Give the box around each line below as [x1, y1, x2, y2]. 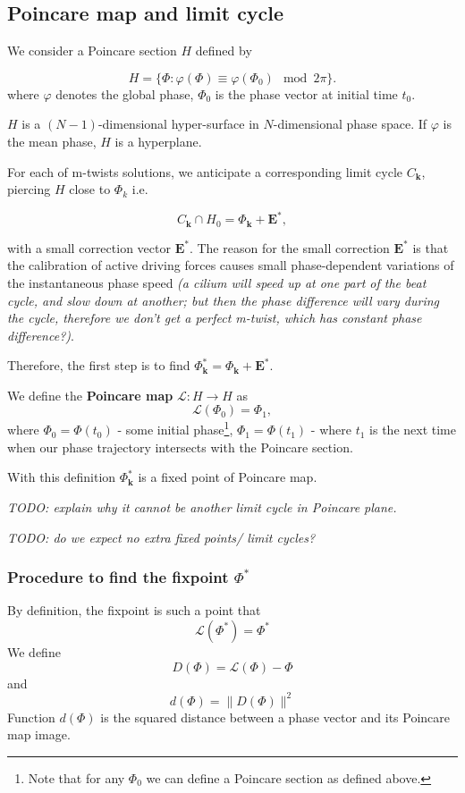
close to [69, 180, 111, 198]
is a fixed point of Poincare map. [138, 468, 317, 486]
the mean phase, [7, 131, 97, 150]
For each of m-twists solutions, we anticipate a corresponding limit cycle [7, 162, 403, 181]
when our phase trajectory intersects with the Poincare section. [7, 437, 353, 456]
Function [7, 707, 55, 726]
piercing [7, 180, 51, 198]
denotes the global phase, [55, 84, 194, 103]
